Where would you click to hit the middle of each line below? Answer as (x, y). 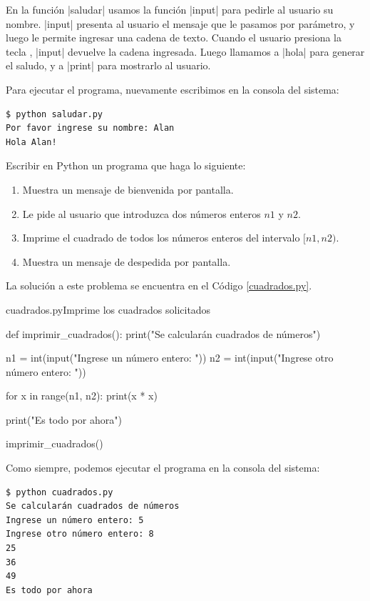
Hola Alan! (31, 142)
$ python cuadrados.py (60, 492)
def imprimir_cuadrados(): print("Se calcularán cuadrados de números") (163, 333)
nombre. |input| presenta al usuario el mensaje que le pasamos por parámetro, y (180, 23)
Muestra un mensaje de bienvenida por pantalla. (128, 189)
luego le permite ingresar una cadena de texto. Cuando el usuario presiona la (174, 38)
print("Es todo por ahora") (64, 419)
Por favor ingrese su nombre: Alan (90, 128)
